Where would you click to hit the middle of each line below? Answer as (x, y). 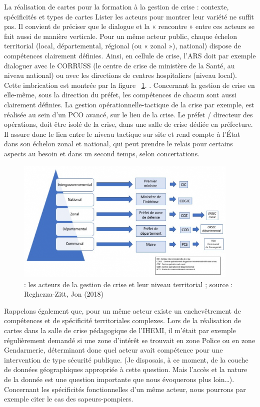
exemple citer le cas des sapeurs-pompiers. (69, 399)
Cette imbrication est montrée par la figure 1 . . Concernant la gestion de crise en (129, 85)
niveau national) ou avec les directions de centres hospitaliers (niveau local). (120, 75)
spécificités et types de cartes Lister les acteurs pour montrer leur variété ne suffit (129, 16)
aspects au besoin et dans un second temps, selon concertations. (102, 153)
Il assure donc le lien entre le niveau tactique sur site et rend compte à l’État (122, 134)
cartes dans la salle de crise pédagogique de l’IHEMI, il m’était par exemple (120, 330)
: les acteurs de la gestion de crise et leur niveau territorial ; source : (128, 284)
